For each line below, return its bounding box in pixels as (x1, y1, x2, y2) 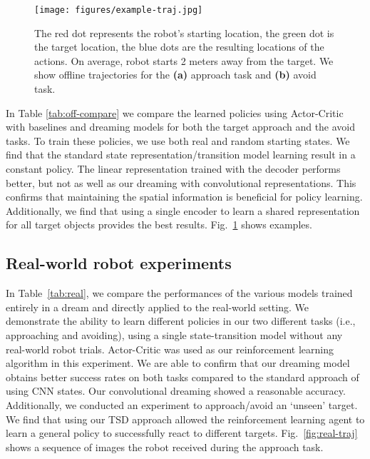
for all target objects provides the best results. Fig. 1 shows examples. (6, 217, 312, 232)
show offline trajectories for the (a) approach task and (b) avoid (34, 67, 317, 82)
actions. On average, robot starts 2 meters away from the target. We (34, 53, 334, 68)
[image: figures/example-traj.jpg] (34, 5, 203, 15)
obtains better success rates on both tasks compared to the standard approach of (6, 369, 359, 384)
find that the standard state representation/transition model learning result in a (6, 147, 356, 162)
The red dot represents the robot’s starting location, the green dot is (34, 25, 334, 40)
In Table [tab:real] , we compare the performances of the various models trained (6, 286, 353, 301)
